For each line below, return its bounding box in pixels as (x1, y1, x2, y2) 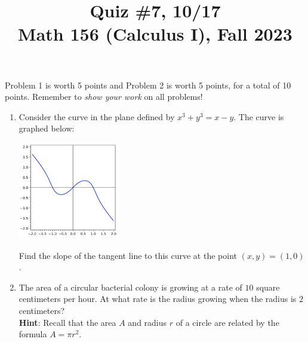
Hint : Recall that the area (19, 316, 116, 328)
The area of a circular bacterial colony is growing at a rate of (19, 280, 242, 293)
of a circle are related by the (175, 316, 279, 328)
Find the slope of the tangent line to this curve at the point (19, 249, 237, 261)
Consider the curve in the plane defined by (19, 110, 175, 123)
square (256, 280, 280, 293)
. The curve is (233, 110, 284, 123)
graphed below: (19, 122, 75, 135)
